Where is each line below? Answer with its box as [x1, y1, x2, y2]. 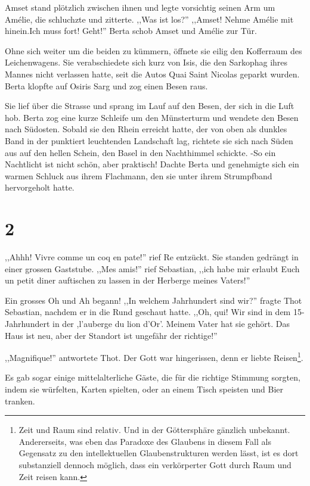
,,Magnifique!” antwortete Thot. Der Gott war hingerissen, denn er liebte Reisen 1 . [5, 350, 303, 363]
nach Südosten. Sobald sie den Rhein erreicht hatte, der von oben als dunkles [5, 123, 287, 135]
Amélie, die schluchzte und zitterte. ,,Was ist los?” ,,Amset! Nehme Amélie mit [5, 13, 294, 25]
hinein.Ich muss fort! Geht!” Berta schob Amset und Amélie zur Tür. [5, 24, 257, 37]
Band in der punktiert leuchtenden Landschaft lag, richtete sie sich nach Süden [5, 134, 293, 147]
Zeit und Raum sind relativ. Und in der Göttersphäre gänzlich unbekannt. [18, 423, 290, 436]
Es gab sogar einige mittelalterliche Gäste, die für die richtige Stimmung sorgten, [5, 371, 300, 384]
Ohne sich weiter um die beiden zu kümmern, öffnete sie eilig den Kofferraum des [5, 44, 302, 57]
